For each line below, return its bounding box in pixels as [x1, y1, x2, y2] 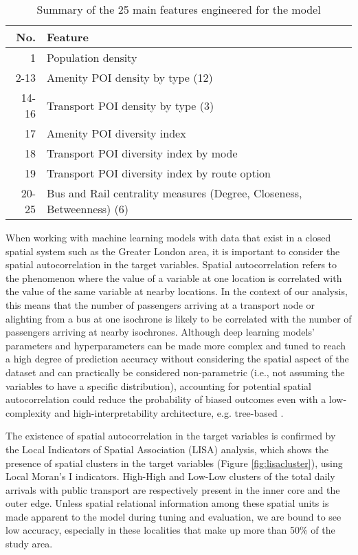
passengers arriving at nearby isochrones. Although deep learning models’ [5, 325, 315, 339]
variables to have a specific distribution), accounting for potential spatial [5, 378, 311, 393]
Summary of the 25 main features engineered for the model [36, 1, 321, 17]
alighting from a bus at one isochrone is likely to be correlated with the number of [5, 311, 352, 325]
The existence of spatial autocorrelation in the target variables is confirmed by [5, 428, 336, 443]
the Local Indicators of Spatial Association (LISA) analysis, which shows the [5, 442, 328, 456]
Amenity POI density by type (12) [47, 69, 213, 85]
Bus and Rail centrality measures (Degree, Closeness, [47, 185, 302, 201]
